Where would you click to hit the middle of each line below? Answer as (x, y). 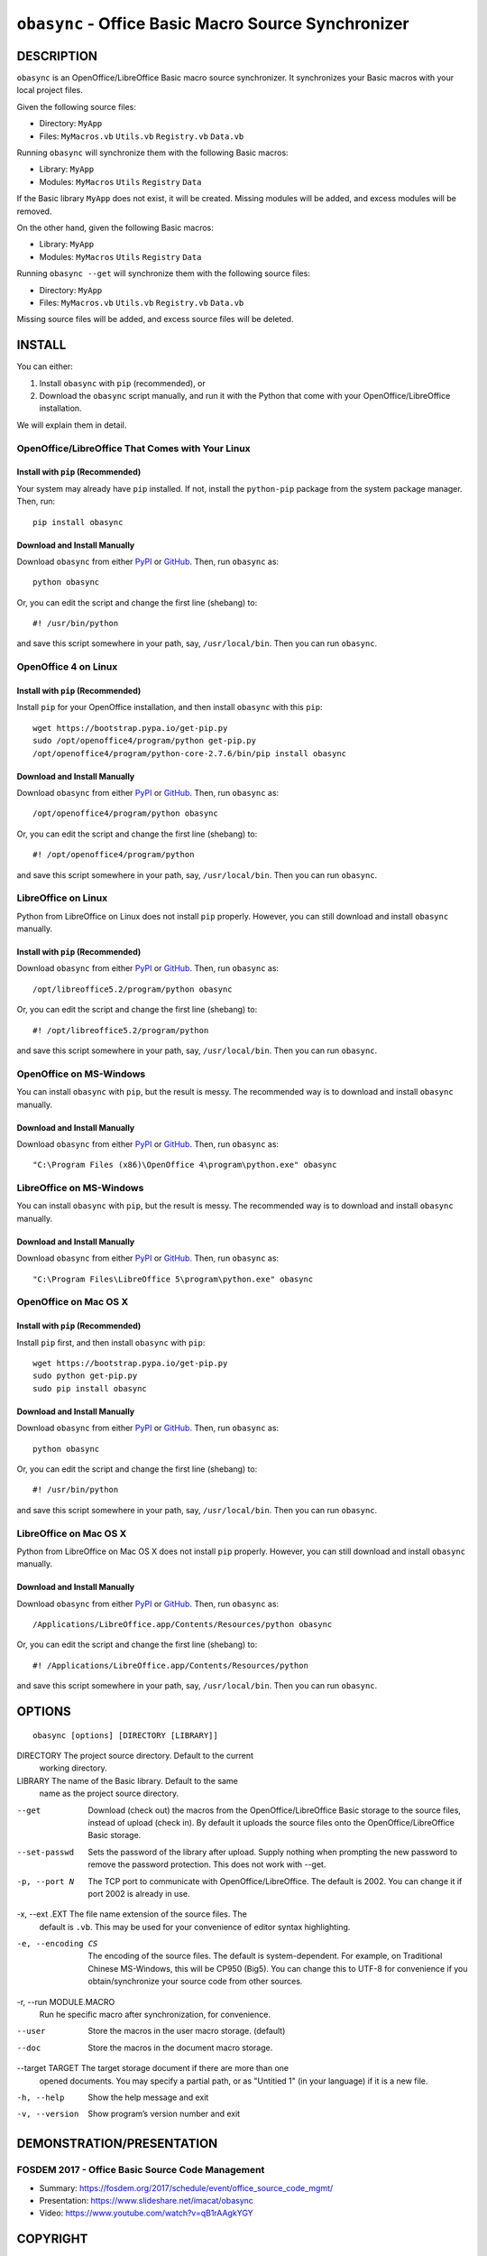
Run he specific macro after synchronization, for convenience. (155, 2015)
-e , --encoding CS (57, 1944)
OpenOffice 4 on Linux (67, 667)
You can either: (45, 366)
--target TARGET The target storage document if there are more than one (152, 2068)
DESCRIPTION (57, 55)
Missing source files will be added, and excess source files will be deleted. (155, 319)
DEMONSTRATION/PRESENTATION (117, 2144)
